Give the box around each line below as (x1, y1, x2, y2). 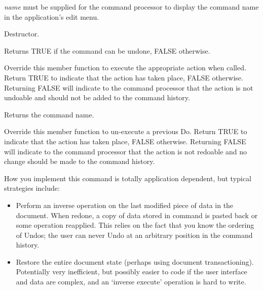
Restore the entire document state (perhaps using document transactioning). (16, 256, 254, 267)
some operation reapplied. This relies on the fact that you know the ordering (16, 220, 254, 230)
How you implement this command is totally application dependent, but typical (4, 173, 251, 183)
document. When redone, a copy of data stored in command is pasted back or (16, 210, 258, 220)
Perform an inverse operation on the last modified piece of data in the (16, 199, 234, 210)
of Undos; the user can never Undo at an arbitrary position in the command (16, 229, 253, 240)
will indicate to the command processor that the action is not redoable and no (4, 146, 247, 156)
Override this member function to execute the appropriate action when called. (4, 62, 246, 73)
